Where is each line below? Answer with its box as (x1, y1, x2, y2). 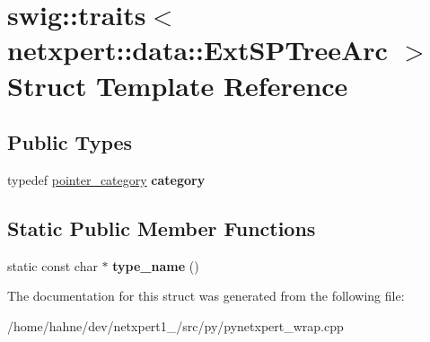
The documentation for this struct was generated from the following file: (7, 286, 405, 305)
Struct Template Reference (7, 66, 348, 103)
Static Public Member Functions (7, 214, 316, 241)
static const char (7, 256, 98, 275)
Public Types (7, 128, 133, 156)
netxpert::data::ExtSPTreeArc (7, 31, 388, 68)
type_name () (112, 256, 199, 275)
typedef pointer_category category (7, 170, 206, 189)
